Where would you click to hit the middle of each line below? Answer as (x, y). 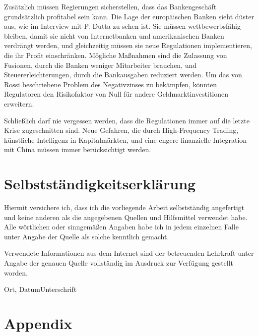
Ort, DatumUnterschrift (40, 289)
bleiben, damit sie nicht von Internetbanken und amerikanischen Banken (114, 35)
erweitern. (19, 103)
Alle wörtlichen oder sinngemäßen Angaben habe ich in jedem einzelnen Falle (121, 227)
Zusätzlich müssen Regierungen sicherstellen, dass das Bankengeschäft (110, 6)
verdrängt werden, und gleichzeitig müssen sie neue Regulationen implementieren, (128, 45)
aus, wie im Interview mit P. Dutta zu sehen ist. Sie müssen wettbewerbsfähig (122, 26)
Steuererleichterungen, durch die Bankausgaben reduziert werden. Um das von (123, 75)
